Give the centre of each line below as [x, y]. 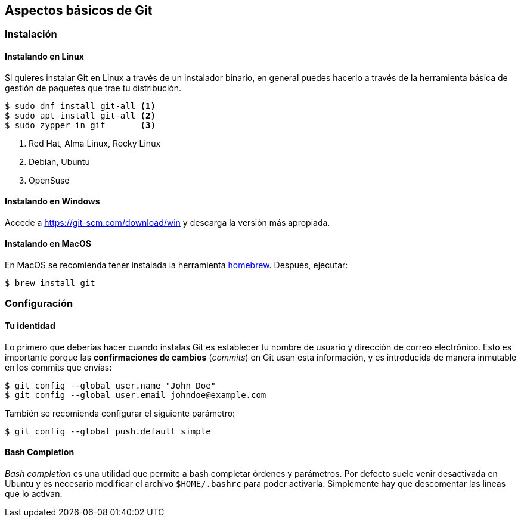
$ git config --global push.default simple [108, 431]
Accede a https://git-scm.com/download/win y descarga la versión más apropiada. [168, 222]
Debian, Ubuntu [59, 161]
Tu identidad [30, 326]
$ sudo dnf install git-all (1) [80, 106]
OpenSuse [49, 180]
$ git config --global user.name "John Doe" [111, 385]
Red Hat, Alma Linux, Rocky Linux [95, 143]
